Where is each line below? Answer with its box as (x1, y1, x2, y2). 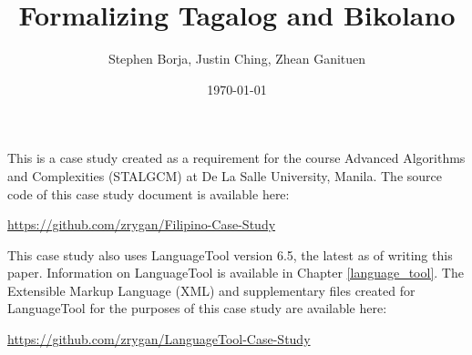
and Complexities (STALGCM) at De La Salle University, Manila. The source (7, 166, 442, 185)
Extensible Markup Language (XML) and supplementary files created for (7, 280, 416, 299)
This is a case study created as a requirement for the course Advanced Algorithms (7, 148, 466, 167)
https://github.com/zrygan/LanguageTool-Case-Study (7, 330, 311, 349)
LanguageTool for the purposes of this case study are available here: (7, 299, 387, 318)
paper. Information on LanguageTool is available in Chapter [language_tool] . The (7, 263, 464, 282)
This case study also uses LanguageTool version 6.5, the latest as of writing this (7, 245, 453, 264)
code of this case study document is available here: (7, 184, 290, 203)
